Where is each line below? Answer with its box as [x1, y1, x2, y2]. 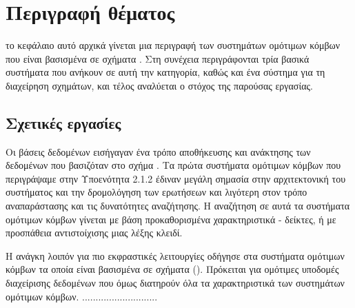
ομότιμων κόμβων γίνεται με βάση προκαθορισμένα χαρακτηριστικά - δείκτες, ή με [6, 212, 336, 226]
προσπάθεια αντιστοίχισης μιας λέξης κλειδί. [6, 225, 183, 240]
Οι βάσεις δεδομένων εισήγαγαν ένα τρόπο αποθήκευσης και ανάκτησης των [6, 144, 311, 158]
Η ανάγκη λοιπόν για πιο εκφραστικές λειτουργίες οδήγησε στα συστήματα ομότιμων [6, 248, 345, 263]
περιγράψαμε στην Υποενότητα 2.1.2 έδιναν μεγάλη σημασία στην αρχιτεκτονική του [6, 171, 346, 185]
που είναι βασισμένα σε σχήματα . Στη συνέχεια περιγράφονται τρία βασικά [6, 51, 310, 65]
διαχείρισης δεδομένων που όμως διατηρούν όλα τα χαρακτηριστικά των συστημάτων [6, 276, 345, 290]
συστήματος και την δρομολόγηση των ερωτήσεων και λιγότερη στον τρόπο [6, 185, 307, 199]
